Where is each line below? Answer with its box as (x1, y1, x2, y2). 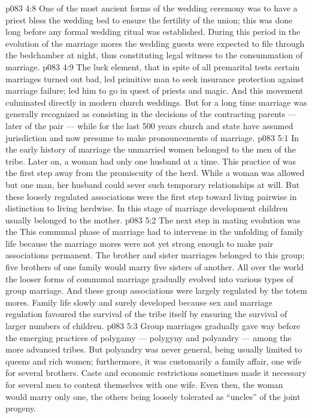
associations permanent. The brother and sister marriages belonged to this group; (5, 249, 305, 261)
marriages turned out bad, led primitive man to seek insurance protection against (5, 72, 304, 85)
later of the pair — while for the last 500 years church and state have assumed (5, 119, 293, 132)
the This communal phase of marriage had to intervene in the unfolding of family (5, 225, 304, 238)
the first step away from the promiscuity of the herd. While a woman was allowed (5, 166, 305, 179)
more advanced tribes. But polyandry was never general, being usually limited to (5, 343, 302, 356)
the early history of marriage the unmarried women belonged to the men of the (5, 143, 296, 156)
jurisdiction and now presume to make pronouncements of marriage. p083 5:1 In (5, 131, 299, 144)
